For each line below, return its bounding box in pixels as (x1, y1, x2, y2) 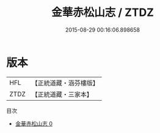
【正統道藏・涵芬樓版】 (31, 79, 100, 87)
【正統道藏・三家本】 (31, 90, 93, 98)
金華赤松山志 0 (15, 120, 53, 127)
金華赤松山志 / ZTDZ (51, 5, 155, 20)
